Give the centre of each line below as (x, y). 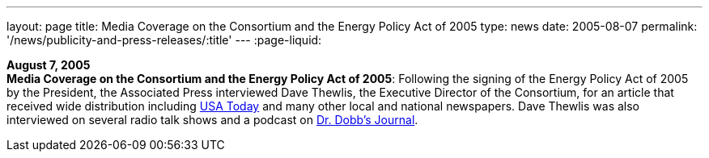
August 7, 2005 (49, 65)
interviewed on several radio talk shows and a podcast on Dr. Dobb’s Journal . (212, 120)
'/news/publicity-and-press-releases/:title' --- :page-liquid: (164, 40)
